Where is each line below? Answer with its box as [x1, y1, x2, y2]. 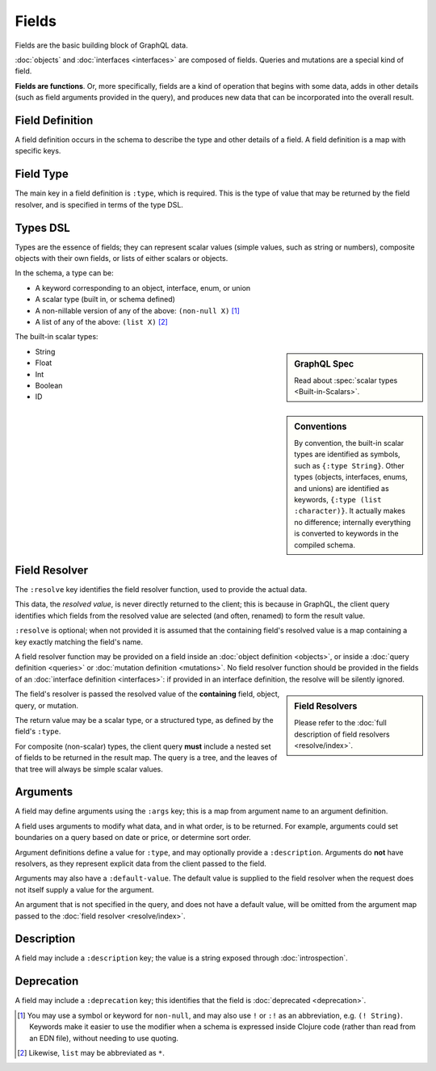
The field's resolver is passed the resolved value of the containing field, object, [15, 689, 280, 699]
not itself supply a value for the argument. [15, 884, 154, 894]
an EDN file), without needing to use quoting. [29, 1033, 179, 1043]
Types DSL [15, 220, 70, 234]
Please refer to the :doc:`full [294, 718, 387, 728]
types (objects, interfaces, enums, [294, 472, 408, 482]
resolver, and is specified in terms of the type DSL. [15, 199, 183, 209]
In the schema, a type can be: [15, 268, 115, 278]
